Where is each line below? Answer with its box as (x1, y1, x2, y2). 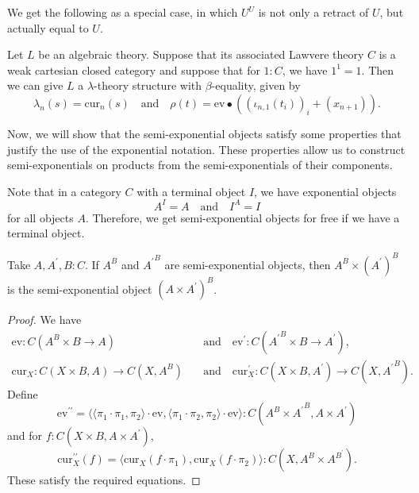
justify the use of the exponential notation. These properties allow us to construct (7, 141, 406, 157)
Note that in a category (7, 183, 121, 199)
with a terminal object (136, 183, 246, 199)
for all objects (7, 209, 74, 225)
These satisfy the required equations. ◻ (7, 472, 201, 488)
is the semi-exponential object (7, 280, 152, 297)
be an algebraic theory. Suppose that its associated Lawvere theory (38, 46, 364, 63)
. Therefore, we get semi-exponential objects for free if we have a (85, 209, 400, 225)
